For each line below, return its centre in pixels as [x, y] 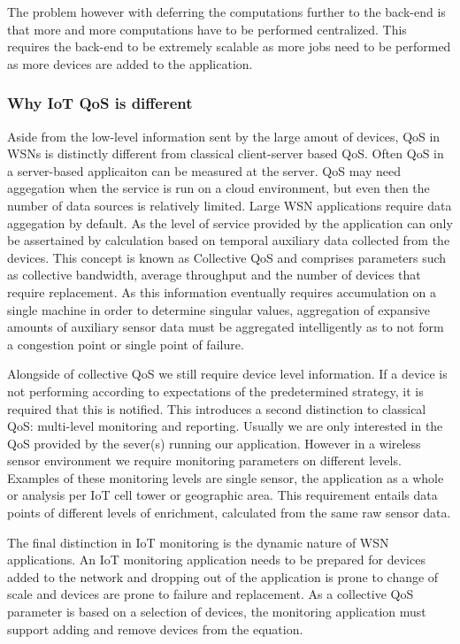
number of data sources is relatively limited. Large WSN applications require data [230, 205]
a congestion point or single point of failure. [126, 344]
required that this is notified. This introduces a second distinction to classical [217, 408]
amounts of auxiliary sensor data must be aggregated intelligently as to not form [226, 327]
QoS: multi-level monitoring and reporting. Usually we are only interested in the [225, 426]
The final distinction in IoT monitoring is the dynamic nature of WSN [198, 542]
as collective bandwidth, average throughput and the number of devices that [214, 275]
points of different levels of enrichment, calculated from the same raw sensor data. [229, 513]
